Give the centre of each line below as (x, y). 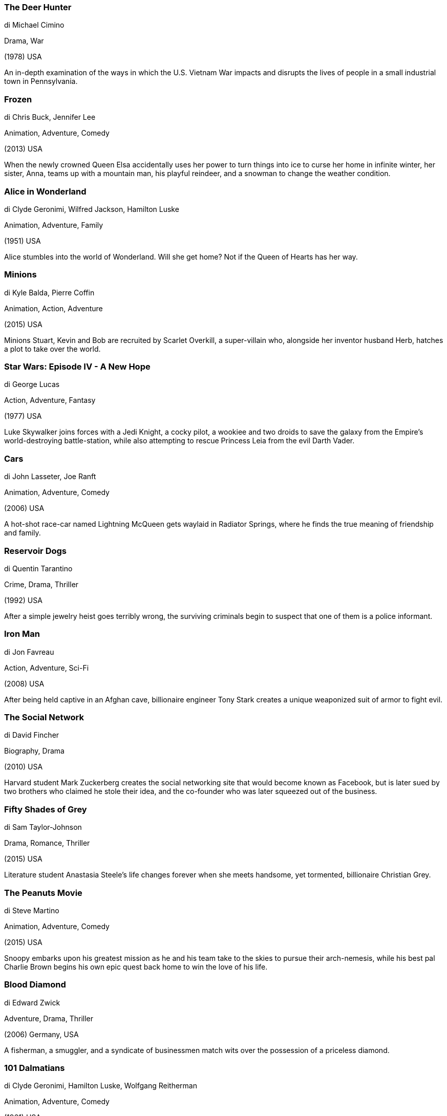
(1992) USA (23, 600)
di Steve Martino (32, 910)
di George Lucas (32, 384)
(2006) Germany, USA (41, 1034)
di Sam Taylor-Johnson (43, 827)
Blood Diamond (35, 985)
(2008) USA (24, 683)
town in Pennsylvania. (41, 81)
